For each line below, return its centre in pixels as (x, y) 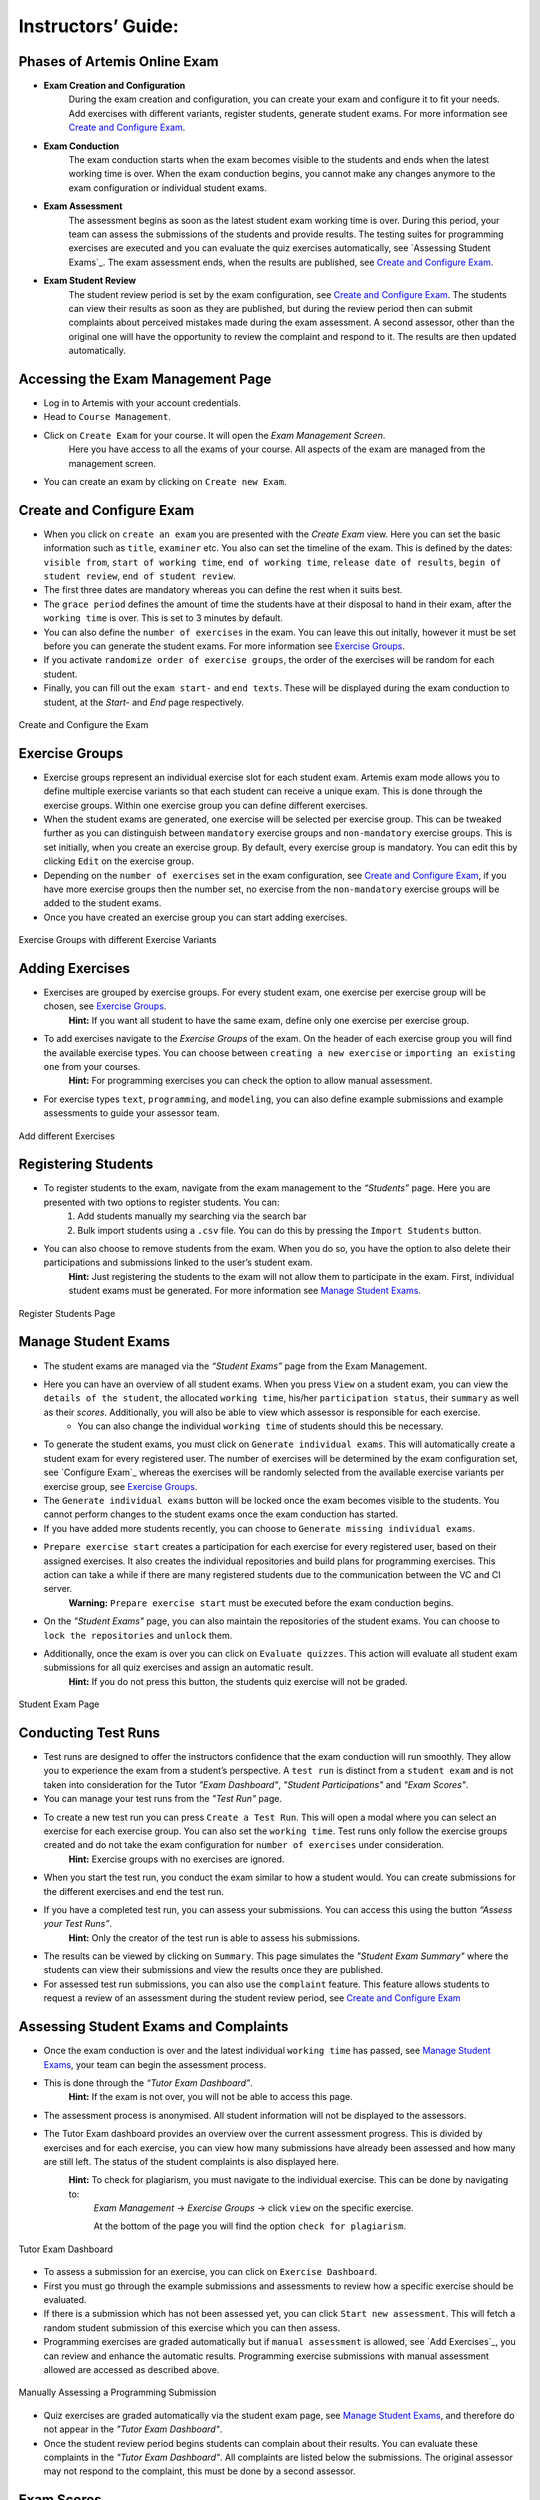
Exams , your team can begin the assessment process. (155, 2064)
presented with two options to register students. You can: (161, 1202)
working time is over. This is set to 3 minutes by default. (163, 618)
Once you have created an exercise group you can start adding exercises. (195, 917)
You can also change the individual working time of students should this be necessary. (260, 1426)
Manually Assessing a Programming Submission (117, 2392)
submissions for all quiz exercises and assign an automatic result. (178, 1667)
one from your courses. (92, 1066)
